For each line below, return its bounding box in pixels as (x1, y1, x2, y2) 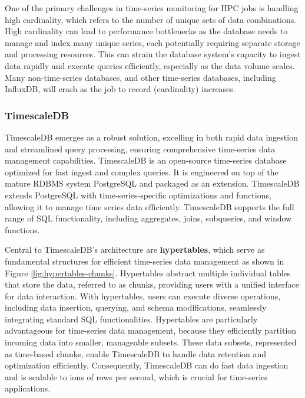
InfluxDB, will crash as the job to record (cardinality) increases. (5, 83, 236, 95)
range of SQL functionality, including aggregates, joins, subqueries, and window (5, 212, 292, 224)
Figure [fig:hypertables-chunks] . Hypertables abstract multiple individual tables (5, 266, 291, 279)
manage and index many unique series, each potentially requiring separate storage (5, 36, 300, 48)
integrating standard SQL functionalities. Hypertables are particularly (5, 312, 258, 325)
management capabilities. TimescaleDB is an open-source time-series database (5, 154, 287, 167)
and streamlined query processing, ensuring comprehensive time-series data (5, 142, 276, 155)
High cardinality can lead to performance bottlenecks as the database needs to (5, 25, 288, 37)
